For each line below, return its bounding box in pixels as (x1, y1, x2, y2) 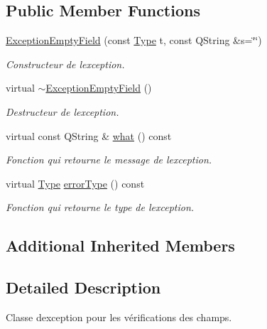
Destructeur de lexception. (6, 104, 119, 119)
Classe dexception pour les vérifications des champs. (6, 309, 232, 324)
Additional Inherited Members (6, 234, 235, 257)
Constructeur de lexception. (6, 56, 125, 71)
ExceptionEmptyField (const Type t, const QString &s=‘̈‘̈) (6, 33, 262, 48)
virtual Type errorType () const (6, 176, 145, 190)
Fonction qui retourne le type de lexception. (6, 200, 195, 215)
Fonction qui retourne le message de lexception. (6, 152, 212, 167)
